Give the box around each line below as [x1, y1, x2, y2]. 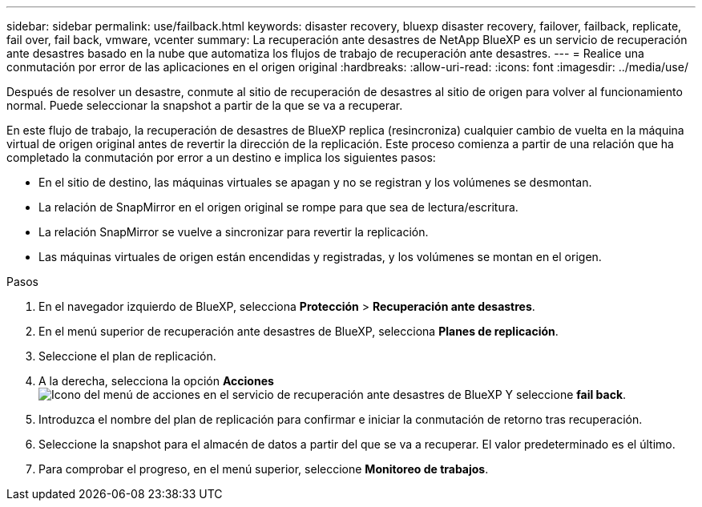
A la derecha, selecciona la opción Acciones [38, 374, 274, 388]
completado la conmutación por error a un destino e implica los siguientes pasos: [6, 151, 436, 164]
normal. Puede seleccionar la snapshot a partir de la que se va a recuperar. [6, 99, 403, 112]
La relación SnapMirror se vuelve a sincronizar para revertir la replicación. [38, 225, 429, 239]
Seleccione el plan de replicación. [38, 349, 216, 363]
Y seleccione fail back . [505, 388, 627, 401]
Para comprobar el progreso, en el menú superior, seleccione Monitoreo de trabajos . [38, 462, 489, 476]
